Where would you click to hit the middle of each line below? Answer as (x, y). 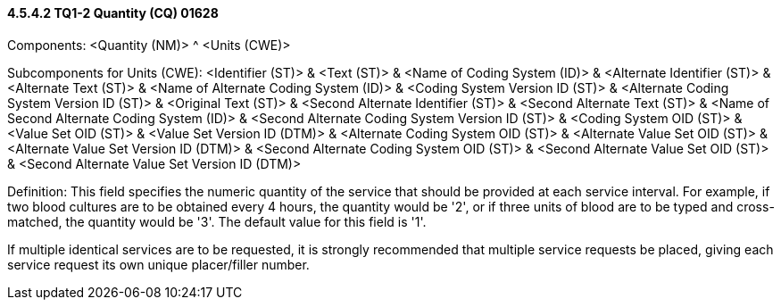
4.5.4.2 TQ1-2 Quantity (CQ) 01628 (113, 13)
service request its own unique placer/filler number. (158, 264)
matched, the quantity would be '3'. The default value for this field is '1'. (217, 221)
